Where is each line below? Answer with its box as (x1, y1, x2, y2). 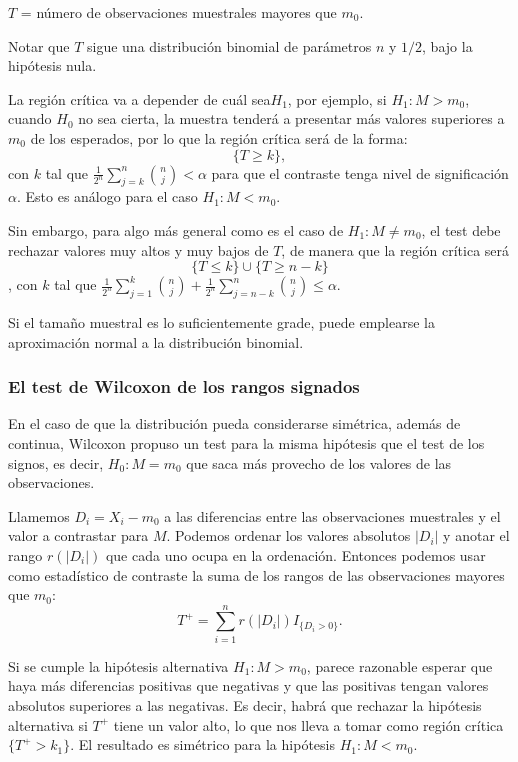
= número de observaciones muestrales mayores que (20, 2, 337, 22)
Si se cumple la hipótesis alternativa (8, 655, 229, 676)
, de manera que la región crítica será (281, 239, 510, 260)
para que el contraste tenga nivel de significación (211, 162, 509, 183)
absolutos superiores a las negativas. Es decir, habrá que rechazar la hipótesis (8, 695, 482, 715)
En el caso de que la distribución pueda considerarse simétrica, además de (8, 413, 461, 434)
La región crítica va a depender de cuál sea (8, 88, 271, 109)
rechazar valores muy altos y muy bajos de (8, 239, 269, 260)
